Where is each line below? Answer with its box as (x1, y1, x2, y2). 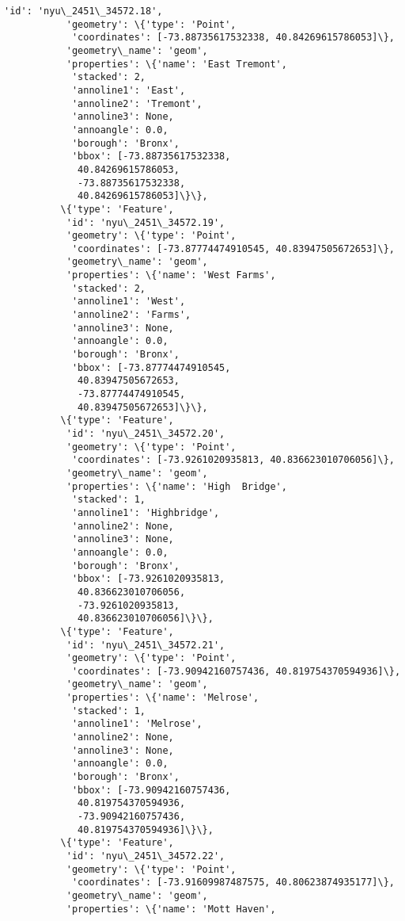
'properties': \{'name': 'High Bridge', (66, 480, 287, 492)
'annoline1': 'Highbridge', (71, 506, 220, 518)
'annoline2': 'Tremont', (71, 97, 202, 109)
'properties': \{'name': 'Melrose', (66, 692, 259, 704)
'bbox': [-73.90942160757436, (71, 784, 231, 796)
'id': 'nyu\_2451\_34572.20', (66, 428, 225, 439)
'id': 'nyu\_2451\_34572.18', (4, 6, 163, 17)
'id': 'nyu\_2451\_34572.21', (66, 639, 225, 651)
